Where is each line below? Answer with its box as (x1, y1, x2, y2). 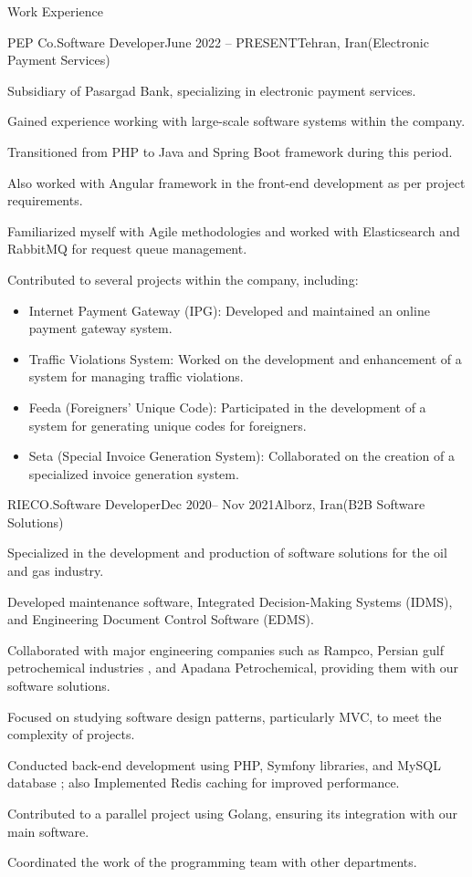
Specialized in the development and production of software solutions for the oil (7, 543, 447, 562)
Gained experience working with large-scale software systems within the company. (7, 111, 466, 131)
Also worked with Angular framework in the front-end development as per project (7, 172, 466, 192)
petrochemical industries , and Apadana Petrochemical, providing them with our (7, 658, 459, 677)
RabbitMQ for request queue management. (7, 239, 247, 258)
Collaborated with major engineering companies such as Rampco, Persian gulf (7, 640, 445, 659)
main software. (7, 821, 89, 840)
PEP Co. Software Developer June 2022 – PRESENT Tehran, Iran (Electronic (7, 32, 429, 51)
